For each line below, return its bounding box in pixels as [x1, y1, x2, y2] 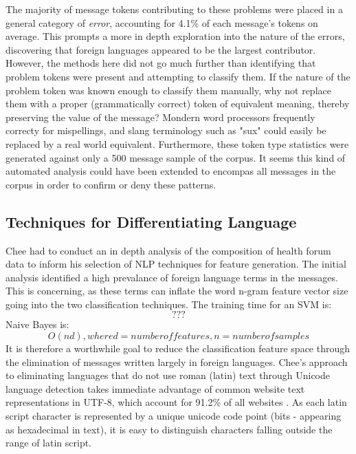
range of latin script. [5, 435, 92, 450]
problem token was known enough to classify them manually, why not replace [5, 83, 331, 97]
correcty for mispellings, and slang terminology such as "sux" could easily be [5, 123, 326, 138]
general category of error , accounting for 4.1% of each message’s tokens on [5, 15, 318, 30]
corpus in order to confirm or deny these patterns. [5, 177, 216, 191]
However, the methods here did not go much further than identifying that [5, 56, 316, 70]
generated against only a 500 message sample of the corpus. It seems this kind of [5, 150, 346, 164]
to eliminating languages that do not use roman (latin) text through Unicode [5, 368, 330, 382]
